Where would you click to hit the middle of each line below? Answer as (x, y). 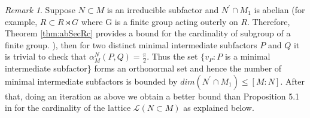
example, (21, 21)
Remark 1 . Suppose (40, 10)
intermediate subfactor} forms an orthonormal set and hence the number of (143, 68)
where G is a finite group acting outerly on (159, 21)
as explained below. (219, 108)
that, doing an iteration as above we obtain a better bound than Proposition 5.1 (152, 96)
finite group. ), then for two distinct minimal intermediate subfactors (131, 44)
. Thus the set (172, 56)
